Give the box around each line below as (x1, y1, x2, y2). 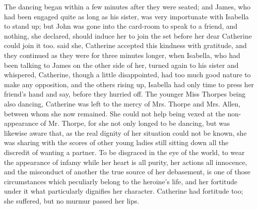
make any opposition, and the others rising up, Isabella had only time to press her (4, 79, 254, 89)
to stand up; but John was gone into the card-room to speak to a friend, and (4, 21, 238, 31)
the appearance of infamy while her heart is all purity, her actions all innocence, (4, 157, 247, 167)
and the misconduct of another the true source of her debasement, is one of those (4, 166, 251, 177)
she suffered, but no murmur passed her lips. (4, 195, 139, 206)
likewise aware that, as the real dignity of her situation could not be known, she (4, 127, 247, 138)
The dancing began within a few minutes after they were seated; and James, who (4, 1, 251, 11)
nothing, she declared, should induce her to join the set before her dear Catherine (4, 30, 252, 41)
